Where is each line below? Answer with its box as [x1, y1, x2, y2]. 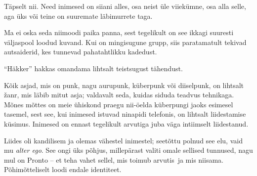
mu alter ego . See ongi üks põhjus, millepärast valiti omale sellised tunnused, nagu [4, 145, 253, 155]
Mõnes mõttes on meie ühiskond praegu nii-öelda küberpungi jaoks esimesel [4, 99, 233, 109]
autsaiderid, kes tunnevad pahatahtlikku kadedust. [4, 46, 157, 57]
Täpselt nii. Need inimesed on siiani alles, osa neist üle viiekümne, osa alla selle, [4, 1, 246, 11]
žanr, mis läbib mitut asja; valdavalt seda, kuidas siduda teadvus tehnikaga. [4, 89, 234, 100]
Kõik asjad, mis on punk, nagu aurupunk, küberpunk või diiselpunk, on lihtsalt [4, 80, 244, 90]
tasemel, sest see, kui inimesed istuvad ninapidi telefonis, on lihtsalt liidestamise [4, 109, 246, 119]
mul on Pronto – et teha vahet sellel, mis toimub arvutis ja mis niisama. [4, 154, 223, 165]
